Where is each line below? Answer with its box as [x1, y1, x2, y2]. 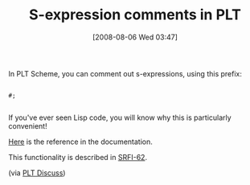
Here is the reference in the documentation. [8, 137, 153, 146]
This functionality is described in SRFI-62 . [8, 152, 147, 162]
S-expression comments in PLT [28, 6, 242, 24]
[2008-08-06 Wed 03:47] [92, 32, 178, 42]
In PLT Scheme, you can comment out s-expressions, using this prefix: [8, 68, 243, 78]
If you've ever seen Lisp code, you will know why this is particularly [8, 113, 232, 122]
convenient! [8, 121, 47, 130]
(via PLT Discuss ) [8, 167, 66, 178]
